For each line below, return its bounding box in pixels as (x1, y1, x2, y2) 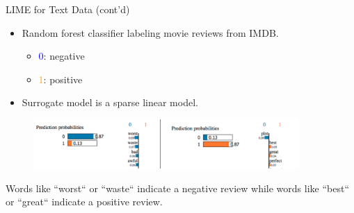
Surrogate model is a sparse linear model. (22, 95, 198, 110)
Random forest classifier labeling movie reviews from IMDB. (22, 25, 279, 40)
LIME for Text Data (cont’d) (6, 2, 130, 16)
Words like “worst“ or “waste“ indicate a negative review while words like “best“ (6, 180, 350, 195)
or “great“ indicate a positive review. (6, 194, 163, 209)
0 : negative (38, 49, 85, 63)
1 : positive (38, 71, 83, 86)
